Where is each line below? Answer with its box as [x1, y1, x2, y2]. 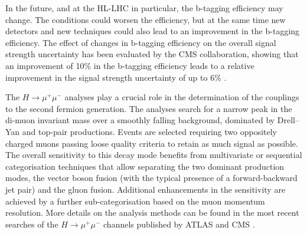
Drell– [277, 114, 300, 126]
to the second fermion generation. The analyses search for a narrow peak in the [5, 102, 292, 114]
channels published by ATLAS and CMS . [103, 217, 255, 230]
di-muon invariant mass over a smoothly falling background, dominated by [5, 114, 275, 126]
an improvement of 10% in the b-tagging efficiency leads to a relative [5, 59, 254, 71]
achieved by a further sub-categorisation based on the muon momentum [5, 195, 265, 207]
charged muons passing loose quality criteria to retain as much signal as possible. [5, 137, 298, 149]
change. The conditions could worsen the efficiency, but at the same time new [5, 13, 286, 25]
